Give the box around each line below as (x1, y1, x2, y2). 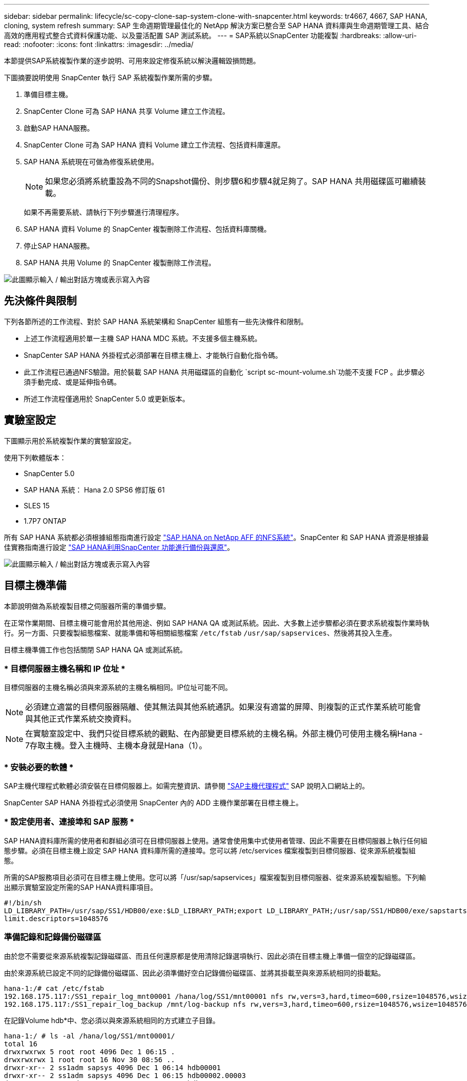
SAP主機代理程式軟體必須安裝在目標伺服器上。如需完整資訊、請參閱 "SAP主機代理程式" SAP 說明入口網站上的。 (4, 782, 369, 790)
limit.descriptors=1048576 (4, 914, 108, 923)
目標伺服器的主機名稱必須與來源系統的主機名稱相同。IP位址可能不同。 (4, 683, 232, 692)
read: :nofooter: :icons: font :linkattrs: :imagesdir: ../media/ (4, 40, 193, 49)
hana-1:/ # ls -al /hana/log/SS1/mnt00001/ (4, 1032, 175, 1040)
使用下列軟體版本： (4, 453, 66, 462)
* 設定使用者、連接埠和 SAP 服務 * (4, 817, 135, 827)
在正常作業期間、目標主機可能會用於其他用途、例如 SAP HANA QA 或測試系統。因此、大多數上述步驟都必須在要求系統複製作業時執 (4, 618, 429, 627)
